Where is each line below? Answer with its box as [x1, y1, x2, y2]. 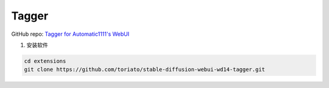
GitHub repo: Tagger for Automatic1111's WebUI [11, 30, 130, 38]
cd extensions [24, 58, 66, 64]
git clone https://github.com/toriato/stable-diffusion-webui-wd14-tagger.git [24, 66, 265, 73]
